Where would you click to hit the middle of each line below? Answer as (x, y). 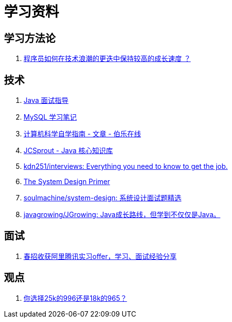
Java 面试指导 (46, 100)
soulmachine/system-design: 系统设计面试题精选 (103, 198)
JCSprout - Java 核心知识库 (68, 151)
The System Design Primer (67, 182)
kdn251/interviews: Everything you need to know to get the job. (126, 166)
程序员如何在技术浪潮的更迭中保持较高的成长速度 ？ (107, 59)
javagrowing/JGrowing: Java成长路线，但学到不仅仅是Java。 (122, 215)
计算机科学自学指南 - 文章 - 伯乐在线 (82, 134)
